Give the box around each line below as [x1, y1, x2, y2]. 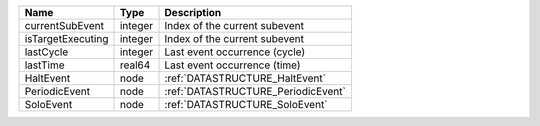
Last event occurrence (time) [164, 58, 301, 72]
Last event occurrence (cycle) [164, 45, 305, 59]
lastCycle [24, 45, 69, 59]
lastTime [24, 58, 65, 72]
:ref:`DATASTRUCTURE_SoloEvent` [164, 98, 329, 111]
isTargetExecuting [24, 32, 109, 45]
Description [164, 6, 222, 19]
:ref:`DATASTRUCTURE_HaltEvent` [164, 71, 327, 85]
